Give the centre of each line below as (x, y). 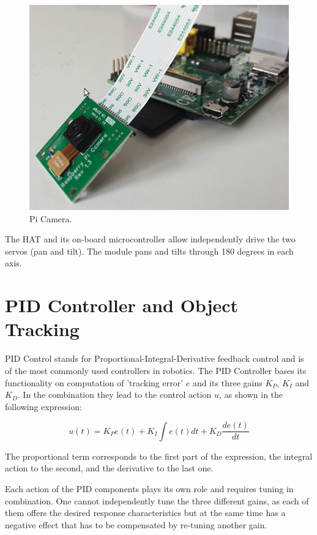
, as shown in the (251, 395)
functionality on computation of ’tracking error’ (94, 382)
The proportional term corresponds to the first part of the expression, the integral (159, 456)
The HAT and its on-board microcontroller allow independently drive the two (150, 239)
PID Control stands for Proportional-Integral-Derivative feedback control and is (155, 358)
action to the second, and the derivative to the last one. (109, 468)
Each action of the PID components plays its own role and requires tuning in (149, 488)
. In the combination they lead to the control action (114, 395)
